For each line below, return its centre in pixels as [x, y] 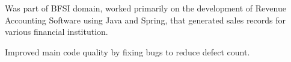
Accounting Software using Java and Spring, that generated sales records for [145, 20]
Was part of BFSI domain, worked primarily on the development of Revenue [145, 8]
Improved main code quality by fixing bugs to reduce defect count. [127, 51]
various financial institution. [57, 32]
